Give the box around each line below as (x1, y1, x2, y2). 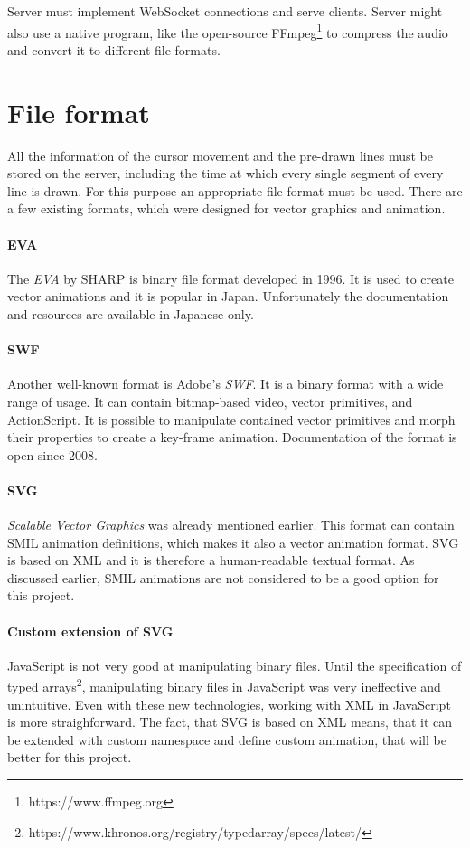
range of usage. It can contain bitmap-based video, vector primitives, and (7, 391, 413, 410)
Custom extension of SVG (7, 621, 174, 640)
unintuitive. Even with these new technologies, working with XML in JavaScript (7, 694, 451, 713)
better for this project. (7, 748, 132, 767)
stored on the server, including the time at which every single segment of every (7, 164, 444, 183)
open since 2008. (7, 445, 99, 464)
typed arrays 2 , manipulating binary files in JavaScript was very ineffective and (7, 674, 441, 696)
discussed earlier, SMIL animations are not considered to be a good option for (7, 568, 439, 587)
